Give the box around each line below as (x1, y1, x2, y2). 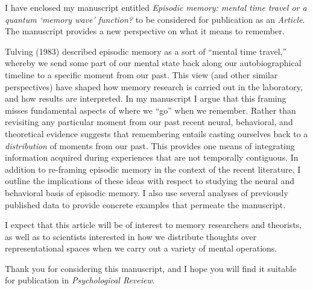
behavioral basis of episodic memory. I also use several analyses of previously (5, 186, 288, 199)
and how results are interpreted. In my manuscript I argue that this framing (5, 92, 286, 105)
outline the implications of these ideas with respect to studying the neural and (5, 174, 294, 187)
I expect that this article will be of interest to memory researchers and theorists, (5, 218, 302, 231)
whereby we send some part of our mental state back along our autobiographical (5, 57, 302, 69)
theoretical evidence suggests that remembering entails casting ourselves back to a (5, 127, 308, 140)
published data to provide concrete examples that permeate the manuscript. (5, 198, 286, 211)
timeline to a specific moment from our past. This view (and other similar (5, 68, 278, 81)
